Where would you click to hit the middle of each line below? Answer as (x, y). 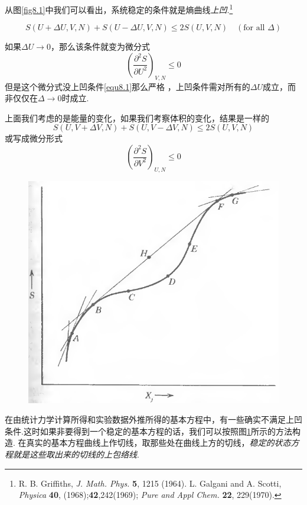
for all (254, 28)
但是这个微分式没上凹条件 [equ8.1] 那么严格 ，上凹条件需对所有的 (128, 86)
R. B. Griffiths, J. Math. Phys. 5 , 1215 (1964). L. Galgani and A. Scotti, (150, 483)
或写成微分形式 (34, 138)
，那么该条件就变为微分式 (100, 46)
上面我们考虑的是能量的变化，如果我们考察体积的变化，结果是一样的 (137, 118)
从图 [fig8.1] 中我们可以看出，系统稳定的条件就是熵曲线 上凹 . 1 (119, 9)
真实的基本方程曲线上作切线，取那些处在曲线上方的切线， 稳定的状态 (159, 443)
